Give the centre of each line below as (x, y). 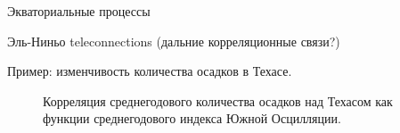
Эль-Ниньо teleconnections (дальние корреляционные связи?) (174, 41)
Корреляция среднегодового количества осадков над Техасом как (218, 100)
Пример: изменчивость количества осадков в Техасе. (150, 71)
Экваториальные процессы (79, 11)
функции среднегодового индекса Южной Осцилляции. (192, 118)
